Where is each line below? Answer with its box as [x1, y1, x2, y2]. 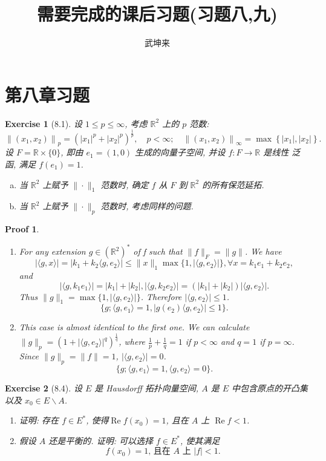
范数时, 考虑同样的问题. [100, 200, 194, 212]
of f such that [133, 245, 183, 258]
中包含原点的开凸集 [232, 382, 308, 394]
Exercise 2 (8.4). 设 [5, 382, 82, 394]
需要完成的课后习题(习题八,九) [37, 1, 278, 26]
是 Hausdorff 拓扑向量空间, [94, 382, 199, 394]
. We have [244, 245, 282, 258]
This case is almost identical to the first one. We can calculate [19, 321, 250, 333]
